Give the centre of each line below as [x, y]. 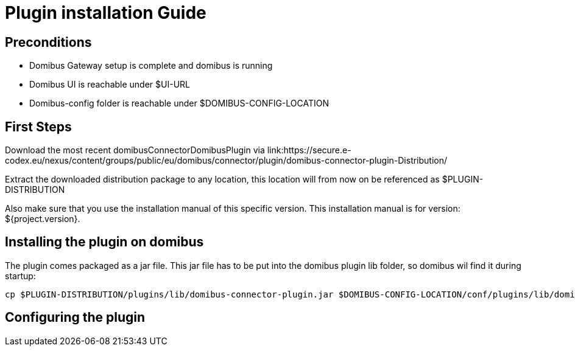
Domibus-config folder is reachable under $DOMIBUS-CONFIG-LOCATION [179, 103]
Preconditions [48, 42]
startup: [20, 276]
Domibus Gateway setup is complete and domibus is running [151, 66]
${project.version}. [43, 219]
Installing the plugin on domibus [104, 242]
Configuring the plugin [75, 318]
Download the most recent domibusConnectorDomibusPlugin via [135, 150]
